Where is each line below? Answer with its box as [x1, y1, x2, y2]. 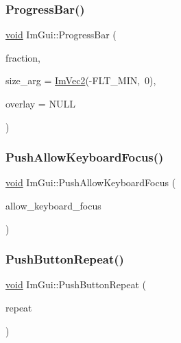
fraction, [5, 50, 41, 64]
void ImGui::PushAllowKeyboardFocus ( [5, 175, 176, 190]
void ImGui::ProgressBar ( [5, 27, 117, 42]
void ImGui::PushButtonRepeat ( [5, 277, 146, 292]
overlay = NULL [5, 97, 75, 110]
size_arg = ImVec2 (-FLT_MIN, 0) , [5, 73, 156, 88]
